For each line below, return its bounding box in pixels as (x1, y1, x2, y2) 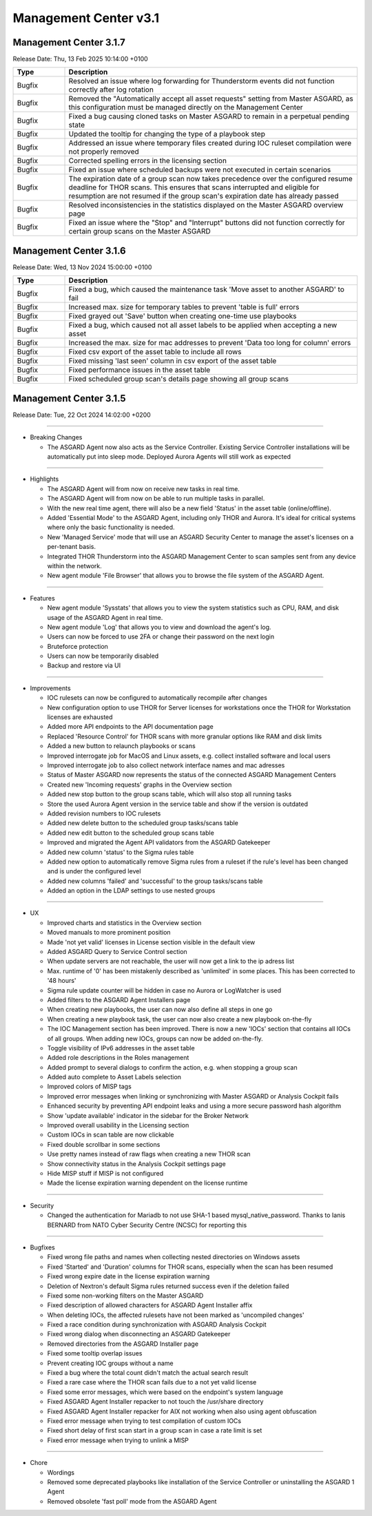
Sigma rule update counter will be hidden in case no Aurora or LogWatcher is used (47, 986, 282, 995)
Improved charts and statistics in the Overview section (47, 918, 202, 926)
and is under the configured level (47, 867, 141, 875)
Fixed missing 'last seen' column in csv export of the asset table (68, 356, 277, 366)
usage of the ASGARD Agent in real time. (47, 613, 163, 621)
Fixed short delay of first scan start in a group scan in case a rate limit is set (47, 1426, 262, 1435)
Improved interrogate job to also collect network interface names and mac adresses (47, 761, 285, 769)
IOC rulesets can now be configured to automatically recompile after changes (47, 694, 268, 702)
